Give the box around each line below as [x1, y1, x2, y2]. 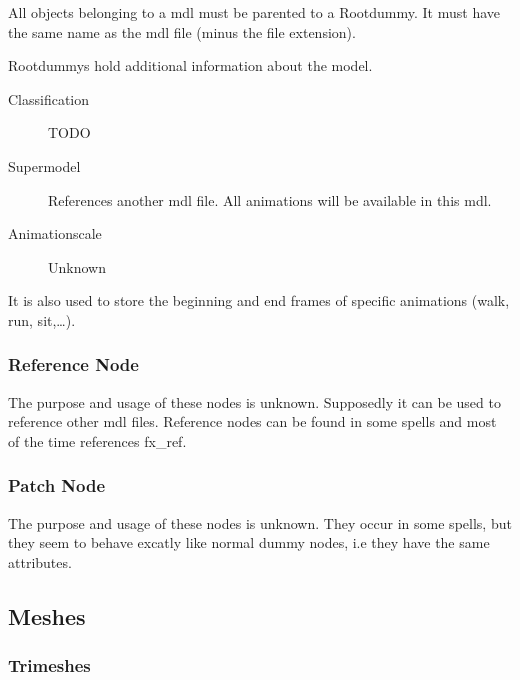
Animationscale [8, 223, 102, 244]
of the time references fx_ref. [8, 430, 187, 451]
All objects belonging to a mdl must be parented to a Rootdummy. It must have [8, 2, 501, 22]
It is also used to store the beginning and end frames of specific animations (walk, [8, 290, 510, 311]
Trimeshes [8, 653, 91, 678]
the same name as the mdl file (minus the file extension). [8, 21, 356, 42]
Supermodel [8, 155, 81, 176]
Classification [8, 88, 90, 109]
